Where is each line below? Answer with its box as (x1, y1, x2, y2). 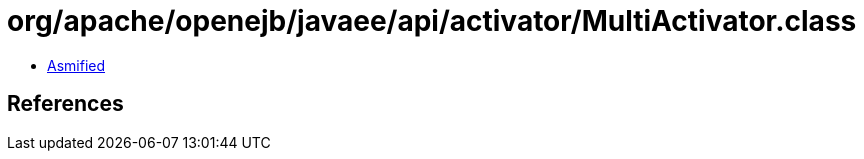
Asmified (47, 56, 106, 74)
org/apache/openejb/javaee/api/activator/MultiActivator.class (7, 4, 857, 38)
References (7, 91, 124, 117)
